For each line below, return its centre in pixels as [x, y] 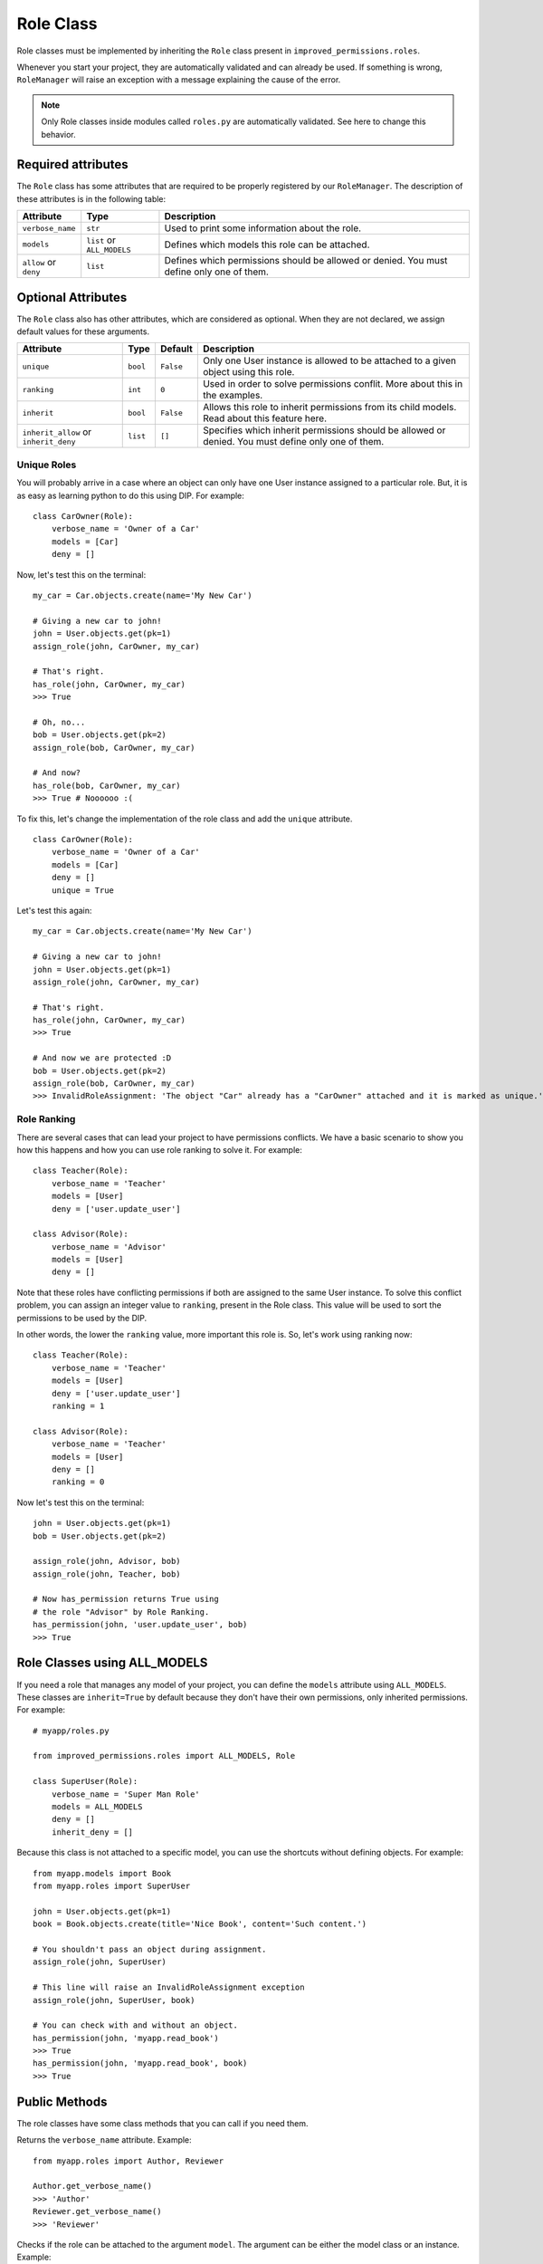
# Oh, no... [59, 722]
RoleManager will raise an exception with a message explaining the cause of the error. [179, 80]
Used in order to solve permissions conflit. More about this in [333, 384]
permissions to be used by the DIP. [82, 1318]
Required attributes [72, 164]
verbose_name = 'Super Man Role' [126, 1794]
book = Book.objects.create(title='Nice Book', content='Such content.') [200, 1924]
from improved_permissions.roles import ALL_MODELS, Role [164, 1756]
